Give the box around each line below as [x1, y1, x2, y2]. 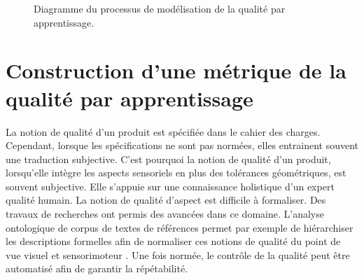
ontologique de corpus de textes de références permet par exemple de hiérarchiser [6, 220, 353, 234]
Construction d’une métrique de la [6, 56, 346, 85]
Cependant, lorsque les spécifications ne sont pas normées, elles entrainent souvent [6, 138, 358, 153]
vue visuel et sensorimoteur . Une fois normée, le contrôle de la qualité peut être [6, 247, 350, 262]
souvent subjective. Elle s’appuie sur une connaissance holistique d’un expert [6, 178, 335, 193]
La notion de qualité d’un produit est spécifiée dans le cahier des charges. [6, 124, 321, 139]
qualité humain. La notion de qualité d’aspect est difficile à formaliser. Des [6, 192, 326, 207]
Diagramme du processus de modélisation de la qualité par [34, 1, 286, 15]
